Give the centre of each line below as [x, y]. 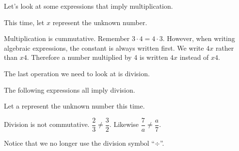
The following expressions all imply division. [70, 89]
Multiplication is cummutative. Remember [67, 38]
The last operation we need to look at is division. [77, 73]
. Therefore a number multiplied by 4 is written [97, 57]
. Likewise [124, 124]
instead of [194, 57]
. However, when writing [199, 38]
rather [225, 48]
